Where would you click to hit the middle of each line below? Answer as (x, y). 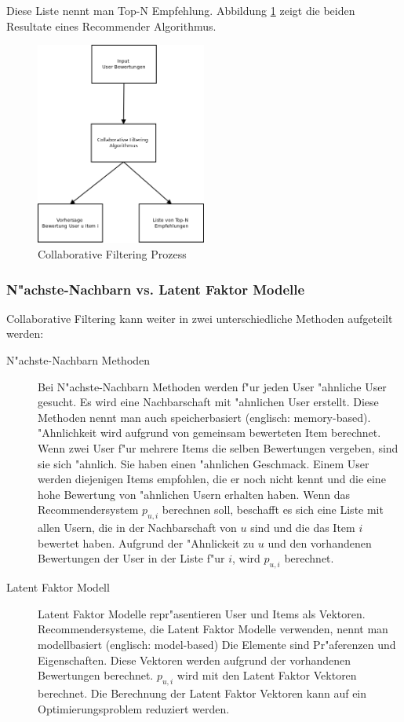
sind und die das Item (303, 528)
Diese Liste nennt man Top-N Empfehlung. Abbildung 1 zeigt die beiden (181, 10)
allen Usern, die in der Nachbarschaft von (137, 528)
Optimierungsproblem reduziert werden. (134, 708)
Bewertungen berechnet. (96, 675)
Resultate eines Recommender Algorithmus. (111, 26)
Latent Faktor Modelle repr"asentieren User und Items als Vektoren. (202, 613)
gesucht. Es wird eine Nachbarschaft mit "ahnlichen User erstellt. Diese (208, 402)
